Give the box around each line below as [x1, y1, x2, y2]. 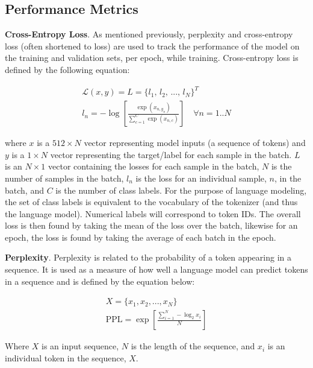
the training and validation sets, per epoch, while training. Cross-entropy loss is [5, 51, 299, 64]
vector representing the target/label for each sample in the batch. [50, 148, 292, 160]
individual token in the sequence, [5, 351, 126, 364]
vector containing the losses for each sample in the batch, [48, 160, 259, 173]
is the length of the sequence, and [131, 340, 255, 352]
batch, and [5, 183, 44, 196]
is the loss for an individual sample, [135, 171, 267, 184]
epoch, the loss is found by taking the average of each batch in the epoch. [5, 230, 276, 243]
